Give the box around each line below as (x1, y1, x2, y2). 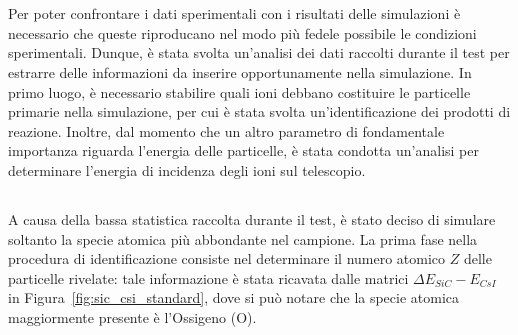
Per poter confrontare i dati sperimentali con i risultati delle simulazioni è (8, 3, 461, 24)
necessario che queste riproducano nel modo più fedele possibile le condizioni (8, 22, 477, 43)
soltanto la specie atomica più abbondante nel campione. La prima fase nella (8, 228, 478, 249)
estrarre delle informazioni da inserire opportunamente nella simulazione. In (8, 61, 472, 82)
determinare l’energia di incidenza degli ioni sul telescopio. (8, 159, 366, 180)
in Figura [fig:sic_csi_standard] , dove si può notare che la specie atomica (8, 287, 460, 308)
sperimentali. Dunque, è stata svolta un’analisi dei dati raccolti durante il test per (8, 42, 510, 63)
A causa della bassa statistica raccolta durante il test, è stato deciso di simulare (8, 208, 496, 229)
